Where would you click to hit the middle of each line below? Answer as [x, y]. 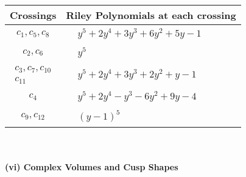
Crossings [33, 15]
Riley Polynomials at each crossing [151, 15]
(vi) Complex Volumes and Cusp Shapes [92, 166]
